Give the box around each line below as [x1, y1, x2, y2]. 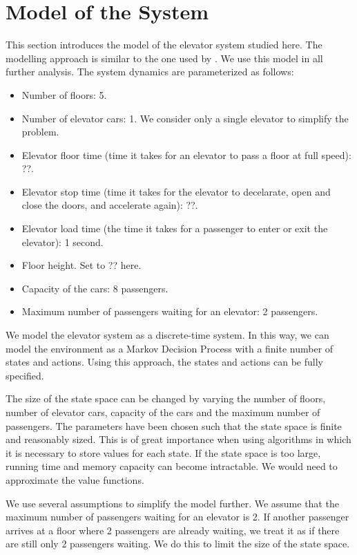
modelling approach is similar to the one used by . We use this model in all [6, 50, 323, 65]
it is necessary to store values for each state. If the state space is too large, [6, 445, 321, 460]
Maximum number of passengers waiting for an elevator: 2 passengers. [21, 304, 318, 319]
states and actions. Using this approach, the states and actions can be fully [6, 355, 323, 369]
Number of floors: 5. [21, 87, 107, 102]
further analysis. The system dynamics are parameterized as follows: [6, 64, 294, 79]
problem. [21, 124, 59, 139]
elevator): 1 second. [21, 234, 104, 249]
